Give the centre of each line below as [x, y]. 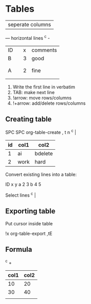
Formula [19, 249]
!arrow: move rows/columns [42, 98]
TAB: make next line [33, 92]
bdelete [44, 154]
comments [44, 50]
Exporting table [30, 211]
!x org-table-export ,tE [29, 233]
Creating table [29, 119]
